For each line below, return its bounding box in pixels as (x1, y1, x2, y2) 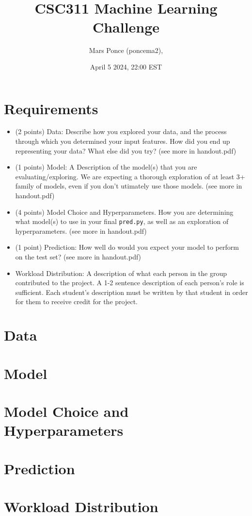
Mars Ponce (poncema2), (89, 45, 163, 55)
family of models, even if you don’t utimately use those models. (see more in (15, 181, 242, 191)
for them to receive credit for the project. (15, 296, 138, 307)
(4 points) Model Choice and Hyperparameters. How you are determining (15, 206, 234, 217)
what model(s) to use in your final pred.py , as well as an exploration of (15, 216, 229, 226)
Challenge (92, 17, 160, 37)
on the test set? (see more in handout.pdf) (15, 252, 142, 262)
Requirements (4, 98, 98, 118)
